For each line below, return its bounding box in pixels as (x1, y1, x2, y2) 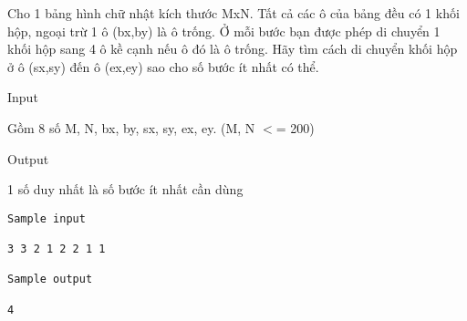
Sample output (7, 273, 93, 286)
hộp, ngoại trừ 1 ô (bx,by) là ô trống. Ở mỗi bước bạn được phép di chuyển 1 (7, 21, 441, 40)
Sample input (7, 212, 86, 225)
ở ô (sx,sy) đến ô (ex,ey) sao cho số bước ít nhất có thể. (7, 57, 319, 76)
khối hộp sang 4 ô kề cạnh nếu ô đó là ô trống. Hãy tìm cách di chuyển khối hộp (7, 39, 458, 58)
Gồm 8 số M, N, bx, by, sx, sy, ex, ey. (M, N (7, 118, 255, 137)
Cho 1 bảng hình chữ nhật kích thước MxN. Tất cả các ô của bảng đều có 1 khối (7, 4, 460, 22)
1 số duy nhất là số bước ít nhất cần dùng (7, 180, 244, 199)
